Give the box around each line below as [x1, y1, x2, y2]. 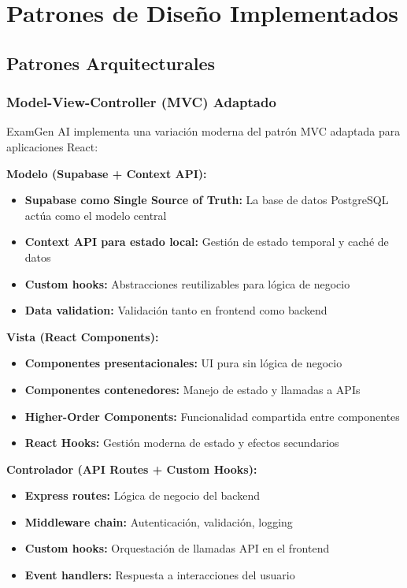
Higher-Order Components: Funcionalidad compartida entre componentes [24, 408, 400, 424]
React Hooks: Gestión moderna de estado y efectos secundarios [24, 434, 339, 451]
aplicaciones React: [6, 138, 98, 154]
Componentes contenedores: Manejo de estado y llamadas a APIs [24, 381, 361, 397]
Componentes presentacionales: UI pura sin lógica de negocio [24, 355, 342, 371]
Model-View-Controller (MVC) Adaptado [6, 92, 276, 112]
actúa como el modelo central [24, 207, 167, 223]
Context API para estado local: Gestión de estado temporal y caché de [24, 233, 389, 250]
